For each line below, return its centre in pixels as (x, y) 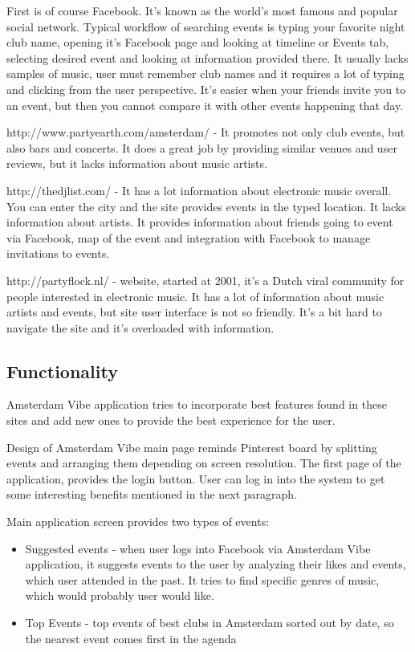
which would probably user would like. (120, 595)
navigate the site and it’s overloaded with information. (140, 327)
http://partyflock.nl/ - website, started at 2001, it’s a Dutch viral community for (205, 280)
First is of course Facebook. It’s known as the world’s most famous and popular (202, 10)
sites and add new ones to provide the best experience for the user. (171, 420)
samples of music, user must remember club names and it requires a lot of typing (205, 73)
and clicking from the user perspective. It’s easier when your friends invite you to (206, 89)
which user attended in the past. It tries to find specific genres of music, (202, 579)
